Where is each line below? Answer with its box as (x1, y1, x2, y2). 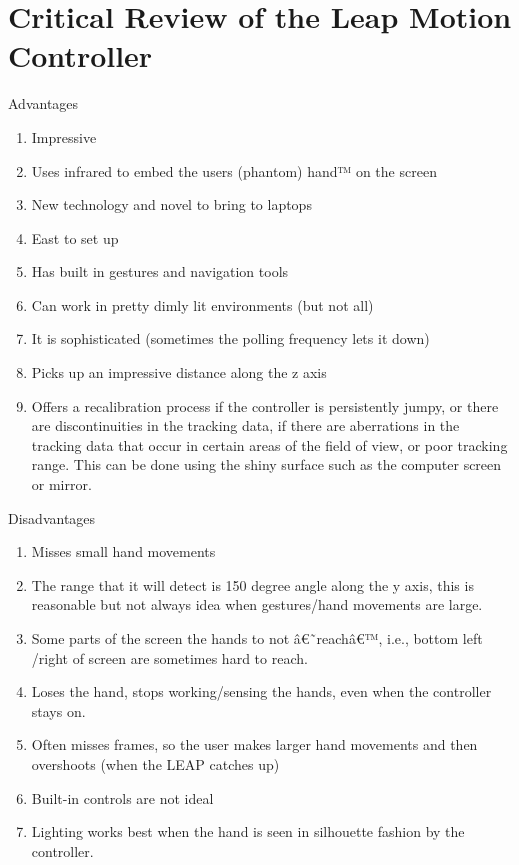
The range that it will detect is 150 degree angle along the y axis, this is (31, 574, 474, 595)
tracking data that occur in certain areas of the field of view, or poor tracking (31, 434, 508, 455)
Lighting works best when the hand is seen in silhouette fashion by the (31, 821, 465, 842)
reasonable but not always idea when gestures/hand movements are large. (31, 594, 483, 615)
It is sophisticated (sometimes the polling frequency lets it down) (31, 328, 430, 349)
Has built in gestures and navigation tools (31, 261, 289, 282)
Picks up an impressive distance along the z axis (31, 362, 327, 383)
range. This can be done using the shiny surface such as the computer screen (31, 454, 502, 475)
